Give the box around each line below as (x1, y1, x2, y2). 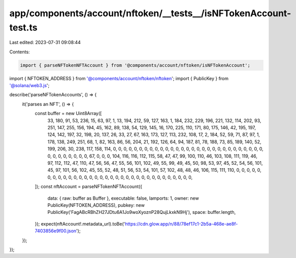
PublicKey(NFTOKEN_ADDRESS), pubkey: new (47, 202, 145, 208)
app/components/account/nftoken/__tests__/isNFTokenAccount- (9, 8, 291, 19)
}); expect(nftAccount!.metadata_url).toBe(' (35, 220, 125, 227)
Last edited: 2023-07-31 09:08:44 (9, 40, 81, 46)
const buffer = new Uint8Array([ (35, 110, 102, 117)
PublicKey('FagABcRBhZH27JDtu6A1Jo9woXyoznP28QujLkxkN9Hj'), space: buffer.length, (47, 209, 236, 215)
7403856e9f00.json (35, 228, 77, 234)
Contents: (9, 49, 30, 55)
